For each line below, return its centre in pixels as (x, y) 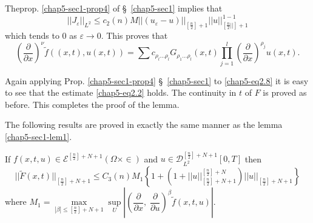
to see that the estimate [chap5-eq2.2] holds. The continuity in (121, 92)
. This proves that (134, 35)
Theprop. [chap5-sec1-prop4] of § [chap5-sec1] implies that (114, 8)
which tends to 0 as (41, 35)
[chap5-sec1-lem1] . (39, 137)
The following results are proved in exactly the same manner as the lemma (144, 125)
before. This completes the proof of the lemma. (92, 104)
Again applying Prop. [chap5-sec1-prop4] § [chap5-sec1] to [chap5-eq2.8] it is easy (157, 80)
